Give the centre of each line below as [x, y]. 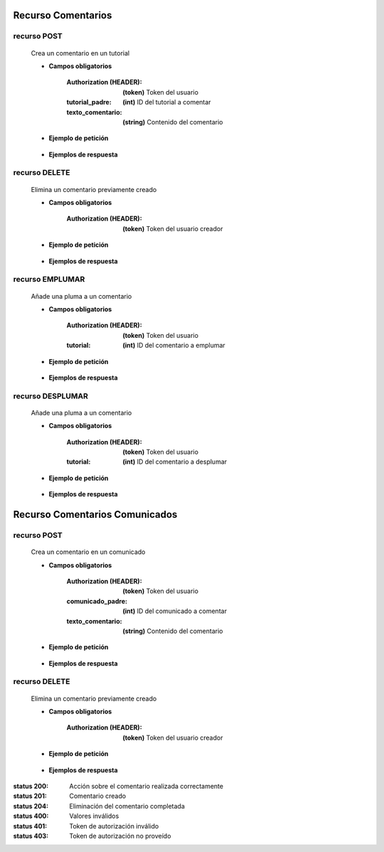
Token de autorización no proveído [120, 836]
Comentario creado [98, 796]
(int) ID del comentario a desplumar [175, 462]
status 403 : [31, 836]
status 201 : [30, 796]
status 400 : [31, 816]
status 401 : [30, 826]
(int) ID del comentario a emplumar [174, 346]
